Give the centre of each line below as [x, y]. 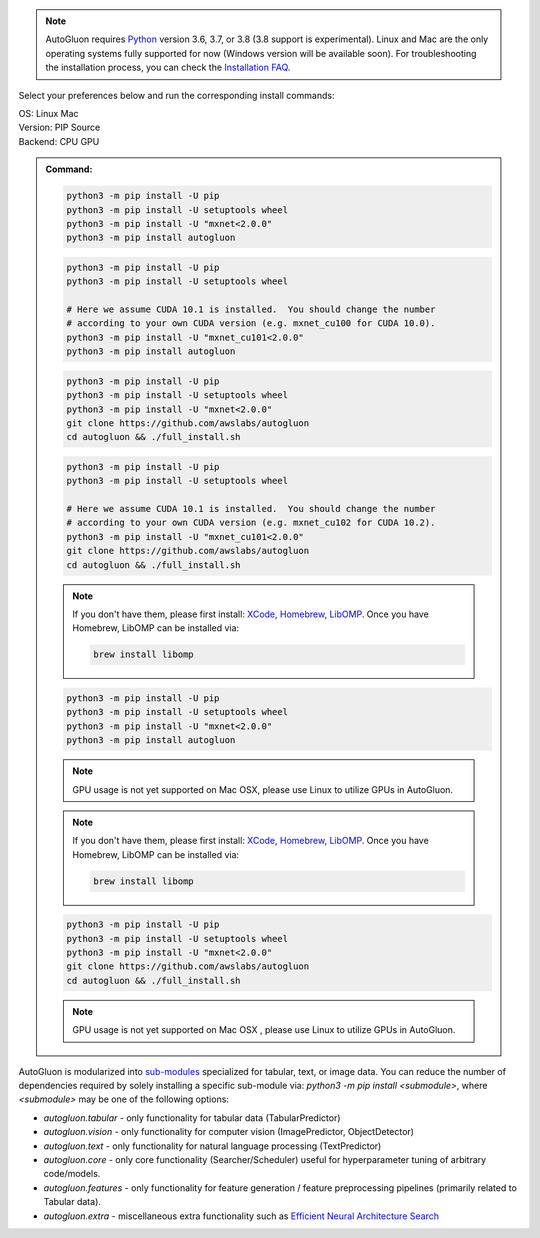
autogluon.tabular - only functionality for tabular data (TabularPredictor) [192, 1117]
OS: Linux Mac [48, 113]
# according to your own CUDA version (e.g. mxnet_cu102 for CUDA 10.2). [251, 523]
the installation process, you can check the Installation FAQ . [168, 67]
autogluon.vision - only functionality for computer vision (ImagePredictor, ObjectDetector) [229, 1132]
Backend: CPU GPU [59, 141]
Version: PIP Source [59, 127]
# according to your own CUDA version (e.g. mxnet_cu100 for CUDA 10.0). [251, 323]
